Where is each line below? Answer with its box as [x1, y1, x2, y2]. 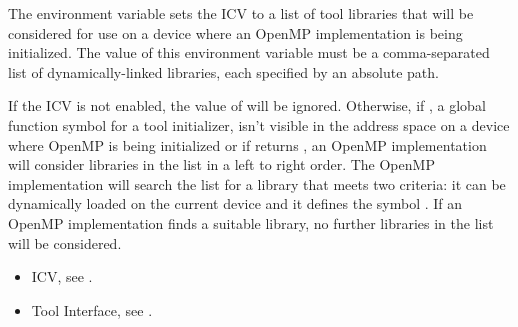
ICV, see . [31, 266, 93, 287]
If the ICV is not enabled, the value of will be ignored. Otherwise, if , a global [8, 95, 486, 116]
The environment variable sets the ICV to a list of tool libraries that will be [8, 3, 474, 23]
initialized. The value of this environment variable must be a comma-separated [8, 42, 490, 63]
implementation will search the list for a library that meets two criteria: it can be [8, 173, 506, 194]
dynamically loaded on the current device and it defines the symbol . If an [8, 193, 463, 214]
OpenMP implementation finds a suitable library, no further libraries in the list [8, 212, 494, 233]
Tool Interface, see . [31, 299, 153, 320]
